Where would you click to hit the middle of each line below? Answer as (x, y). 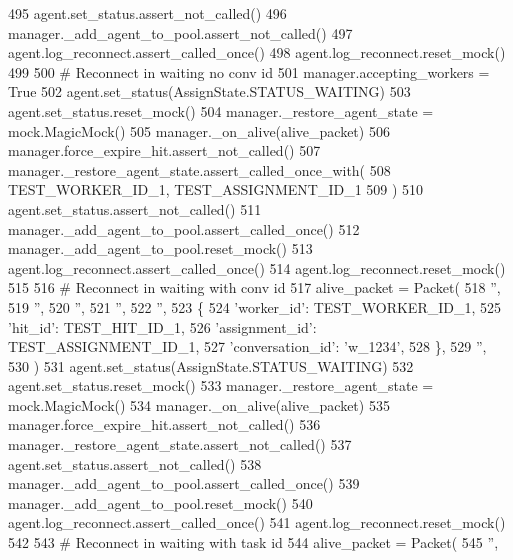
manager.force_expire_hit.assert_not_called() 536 (164, 424)
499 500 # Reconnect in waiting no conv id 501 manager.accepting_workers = (249, 71)
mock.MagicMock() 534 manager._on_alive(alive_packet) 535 (199, 404)
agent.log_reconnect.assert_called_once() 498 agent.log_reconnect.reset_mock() (257, 52)
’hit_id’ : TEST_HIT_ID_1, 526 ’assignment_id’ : (162, 326)
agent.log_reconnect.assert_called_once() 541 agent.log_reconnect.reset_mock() (257, 522)
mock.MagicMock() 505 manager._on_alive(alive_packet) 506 (199, 130)
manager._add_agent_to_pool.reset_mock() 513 (160, 248)
